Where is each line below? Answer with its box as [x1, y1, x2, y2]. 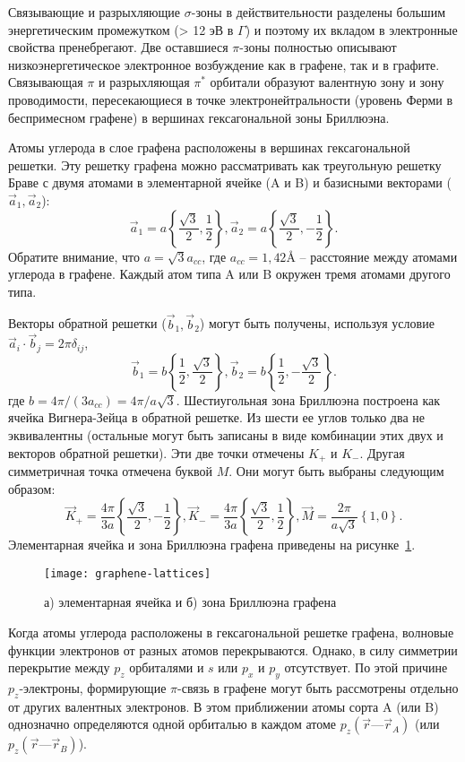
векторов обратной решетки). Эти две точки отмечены [8, 443, 305, 462]
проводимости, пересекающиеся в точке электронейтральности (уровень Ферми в [8, 90, 453, 108]
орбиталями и [129, 658, 204, 677]
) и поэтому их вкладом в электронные [245, 20, 458, 39]
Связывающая [8, 73, 83, 91]
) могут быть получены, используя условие [199, 314, 435, 333]
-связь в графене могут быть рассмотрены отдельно [177, 679, 459, 697]
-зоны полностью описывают [239, 38, 397, 56]
